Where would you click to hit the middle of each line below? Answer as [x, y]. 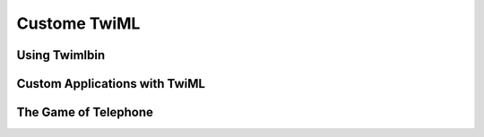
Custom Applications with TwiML [111, 84]
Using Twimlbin [61, 55]
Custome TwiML [78, 23]
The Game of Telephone [85, 112]
